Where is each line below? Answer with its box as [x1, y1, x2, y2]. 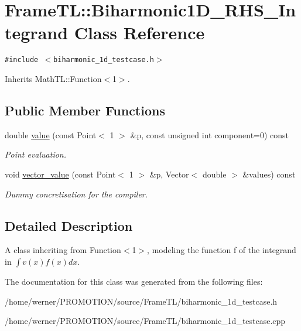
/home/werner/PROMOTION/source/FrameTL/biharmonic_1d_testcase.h [5, 295, 278, 307]
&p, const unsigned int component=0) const [130, 128, 289, 141]
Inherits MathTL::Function [5, 72, 102, 84]
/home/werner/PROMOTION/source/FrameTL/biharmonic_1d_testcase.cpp [5, 315, 286, 327]
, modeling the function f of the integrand [147, 244, 296, 256]
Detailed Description [5, 216, 133, 234]
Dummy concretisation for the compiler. [5, 187, 148, 200]
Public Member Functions [5, 101, 165, 119]
